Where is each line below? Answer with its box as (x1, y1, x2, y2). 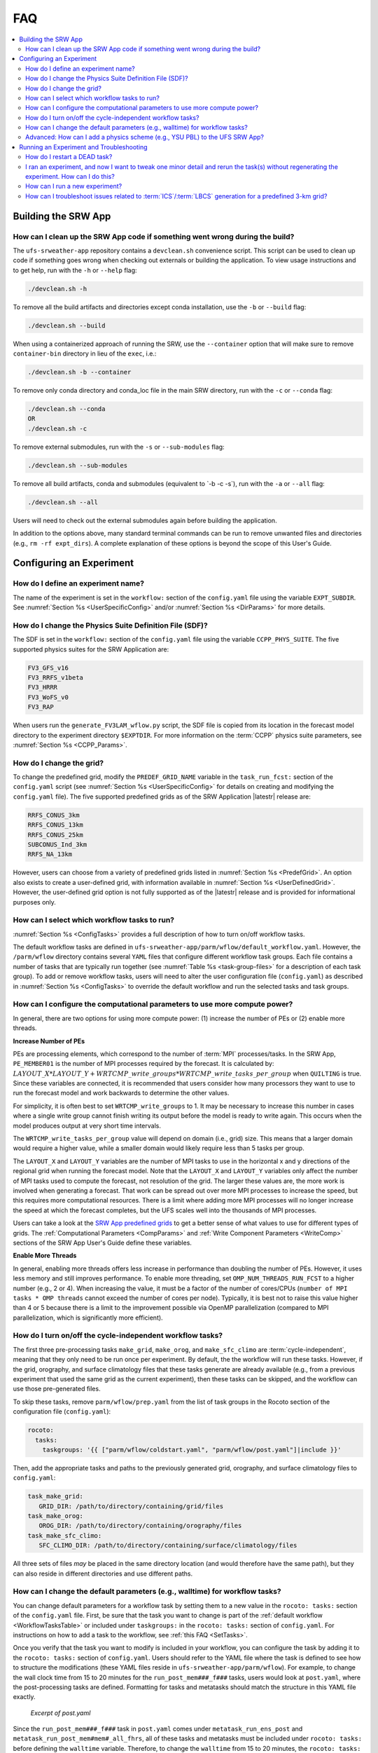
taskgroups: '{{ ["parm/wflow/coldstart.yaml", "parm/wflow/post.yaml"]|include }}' (42, 1445, 342, 1454)
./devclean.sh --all (27, 498, 98, 506)
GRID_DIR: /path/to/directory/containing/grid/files (38, 1502, 224, 1510)
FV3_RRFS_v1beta (27, 673, 84, 682)
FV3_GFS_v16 (27, 663, 69, 672)
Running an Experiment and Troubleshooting (19, 142, 148, 151)
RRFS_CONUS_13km (27, 821, 84, 829)
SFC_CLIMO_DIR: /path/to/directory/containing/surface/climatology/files (38, 1541, 297, 1550)
